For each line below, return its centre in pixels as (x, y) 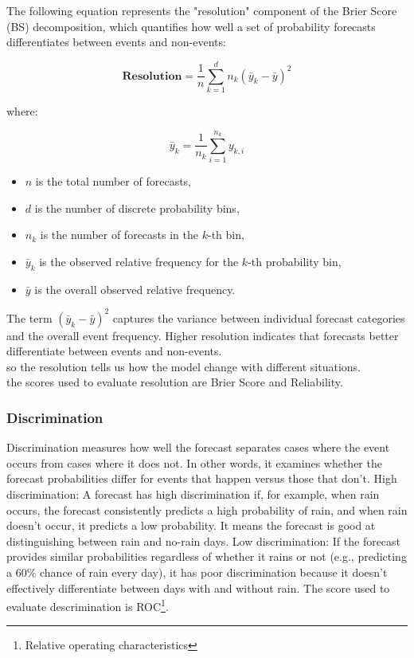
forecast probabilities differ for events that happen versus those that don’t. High (202, 478)
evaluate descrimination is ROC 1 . (88, 605)
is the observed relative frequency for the (139, 261)
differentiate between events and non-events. (114, 351)
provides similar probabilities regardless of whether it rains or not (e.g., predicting (207, 556)
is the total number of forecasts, (113, 181)
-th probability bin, (295, 261)
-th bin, (226, 235)
